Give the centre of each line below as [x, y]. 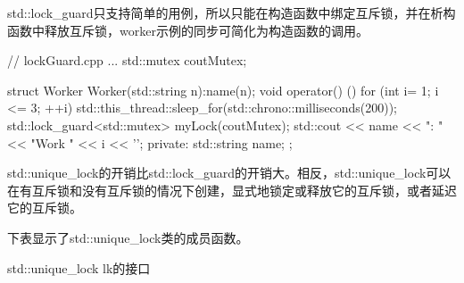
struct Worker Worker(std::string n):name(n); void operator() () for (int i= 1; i [223, 90]
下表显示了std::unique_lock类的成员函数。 [128, 237]
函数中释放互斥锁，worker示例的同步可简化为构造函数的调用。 [188, 30]
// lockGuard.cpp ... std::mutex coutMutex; [127, 60]
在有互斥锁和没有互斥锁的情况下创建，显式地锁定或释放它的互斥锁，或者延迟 [232, 190]
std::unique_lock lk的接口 [79, 267]
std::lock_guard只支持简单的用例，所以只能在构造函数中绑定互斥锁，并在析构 [232, 12]
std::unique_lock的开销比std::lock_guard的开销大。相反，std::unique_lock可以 [229, 173]
